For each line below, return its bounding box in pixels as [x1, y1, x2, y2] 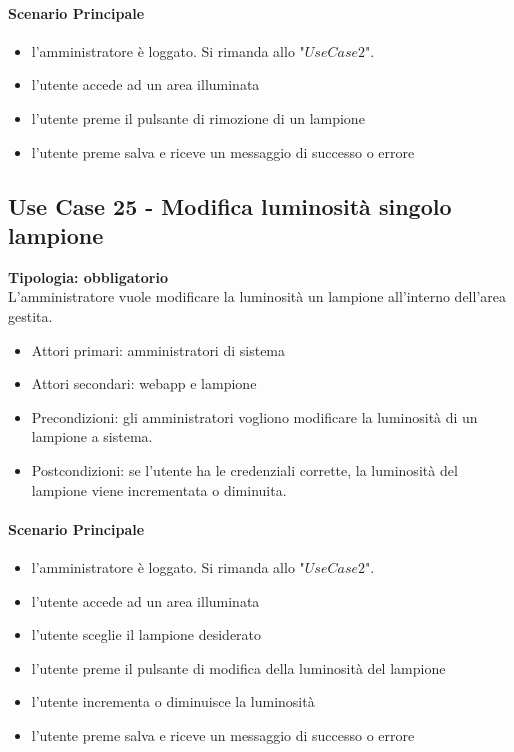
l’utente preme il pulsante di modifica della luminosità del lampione [31, 657, 446, 678]
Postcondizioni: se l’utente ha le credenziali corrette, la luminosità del [31, 459, 458, 480]
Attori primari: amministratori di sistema [31, 339, 286, 360]
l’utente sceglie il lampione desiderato [31, 624, 262, 645]
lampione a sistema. [31, 426, 153, 447]
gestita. [8, 305, 53, 326]
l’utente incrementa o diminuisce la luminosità [31, 691, 315, 712]
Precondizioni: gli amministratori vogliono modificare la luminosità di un [31, 406, 478, 427]
